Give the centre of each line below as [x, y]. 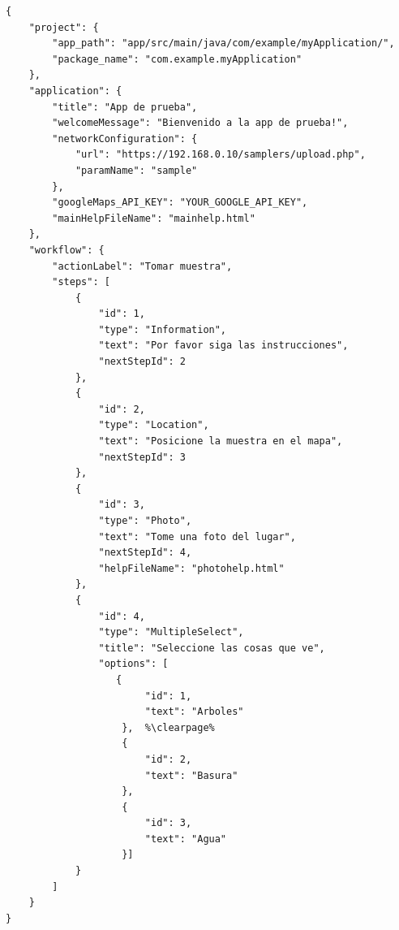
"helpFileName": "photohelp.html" [191, 568]
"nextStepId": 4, [145, 553]
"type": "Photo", [145, 521]
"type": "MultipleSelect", [171, 632]
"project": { [64, 27]
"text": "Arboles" [194, 712]
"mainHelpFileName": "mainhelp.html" [154, 218]
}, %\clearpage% [168, 727]
